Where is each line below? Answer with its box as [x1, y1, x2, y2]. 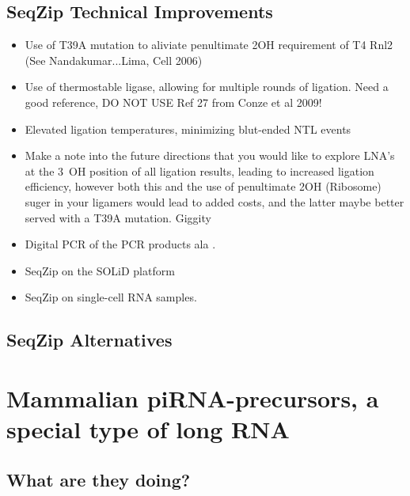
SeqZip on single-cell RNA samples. [25, 289, 197, 305]
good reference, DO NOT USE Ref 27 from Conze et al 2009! [25, 93, 322, 110]
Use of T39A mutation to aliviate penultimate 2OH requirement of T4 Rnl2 [25, 36, 393, 53]
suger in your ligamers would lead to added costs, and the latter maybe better [25, 193, 404, 210]
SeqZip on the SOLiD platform [25, 262, 175, 278]
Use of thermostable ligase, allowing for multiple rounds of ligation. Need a [25, 78, 389, 95]
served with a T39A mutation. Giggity [25, 209, 211, 225]
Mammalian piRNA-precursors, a [6, 381, 379, 414]
